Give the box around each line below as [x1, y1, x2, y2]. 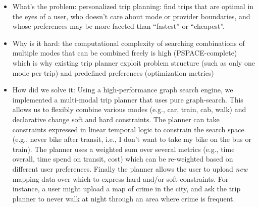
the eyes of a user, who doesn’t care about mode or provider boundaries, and [12, 11, 250, 21]
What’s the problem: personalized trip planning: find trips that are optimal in [12, 1, 254, 11]
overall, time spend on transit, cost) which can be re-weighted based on [12, 153, 233, 164]
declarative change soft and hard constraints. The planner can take [12, 114, 220, 124]
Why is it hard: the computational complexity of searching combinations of [12, 37, 245, 48]
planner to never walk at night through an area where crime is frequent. [12, 193, 235, 203]
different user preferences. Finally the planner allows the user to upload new [12, 163, 248, 174]
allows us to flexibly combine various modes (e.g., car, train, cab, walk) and [12, 104, 246, 115]
